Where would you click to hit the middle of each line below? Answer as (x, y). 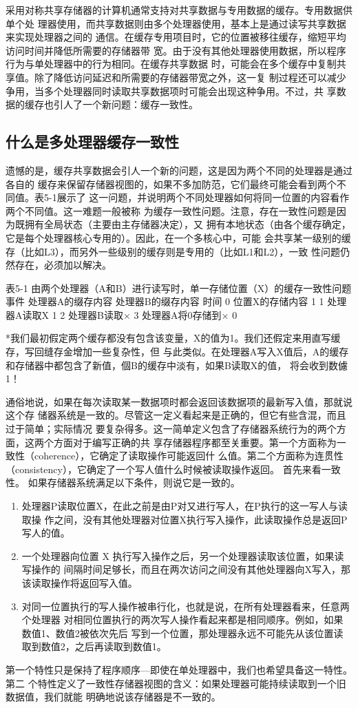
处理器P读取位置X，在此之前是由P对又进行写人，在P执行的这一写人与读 (185, 506)
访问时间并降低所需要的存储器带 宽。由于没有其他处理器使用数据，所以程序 (176, 50)
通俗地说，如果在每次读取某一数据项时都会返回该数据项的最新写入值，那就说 (179, 401)
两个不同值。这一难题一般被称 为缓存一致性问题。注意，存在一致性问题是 (171, 210)
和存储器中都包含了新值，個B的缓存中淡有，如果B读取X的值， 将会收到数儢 (177, 365)
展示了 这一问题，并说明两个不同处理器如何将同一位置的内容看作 (203, 197)
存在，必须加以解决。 (63, 265)
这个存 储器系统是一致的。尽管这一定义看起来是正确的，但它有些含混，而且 (176, 415)
